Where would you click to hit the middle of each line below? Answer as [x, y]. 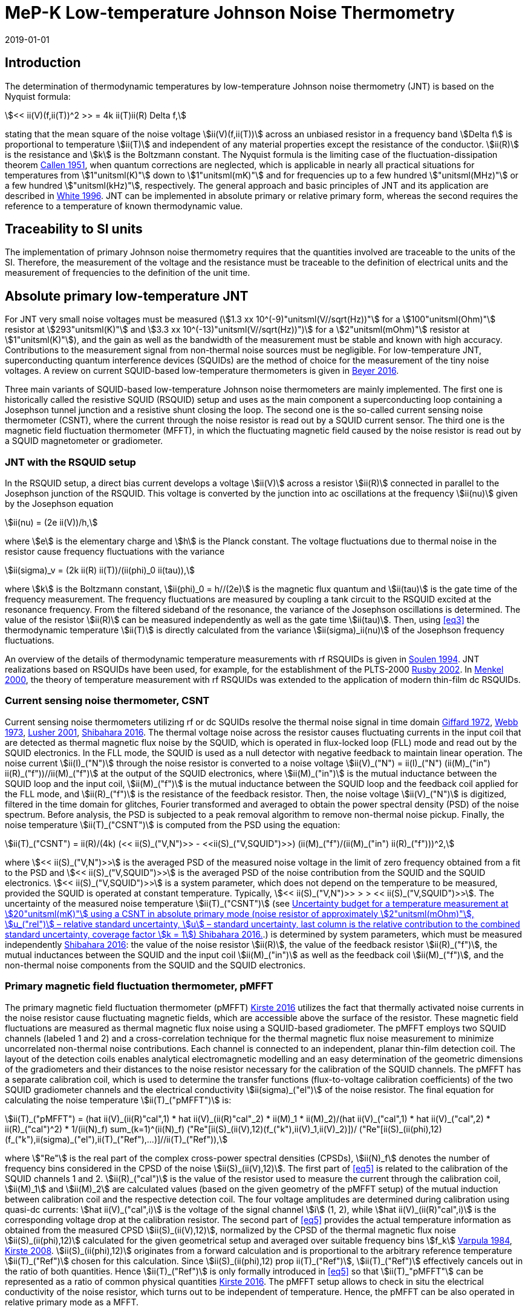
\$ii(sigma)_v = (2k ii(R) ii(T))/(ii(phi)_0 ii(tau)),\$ [100, 570]
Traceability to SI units [74, 229]
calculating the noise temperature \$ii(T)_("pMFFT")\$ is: [118, 1100]
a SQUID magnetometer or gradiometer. [84, 441]
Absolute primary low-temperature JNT [127, 296]
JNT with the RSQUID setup [70, 462]
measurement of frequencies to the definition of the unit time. [128, 273]
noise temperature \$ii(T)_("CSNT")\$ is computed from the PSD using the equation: [173, 824]
